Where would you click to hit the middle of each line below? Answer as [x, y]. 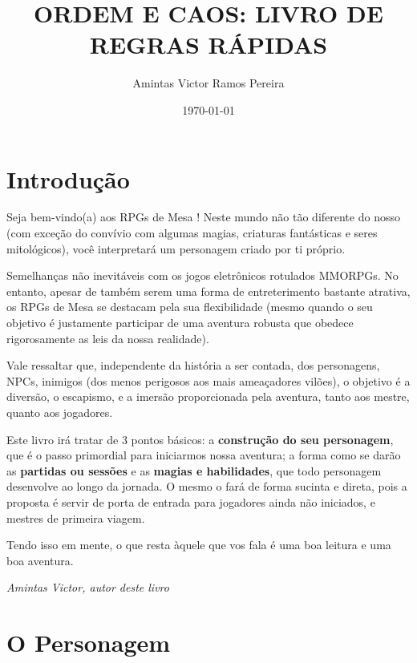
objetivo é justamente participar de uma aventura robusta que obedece [180, 322]
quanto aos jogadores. [60, 412]
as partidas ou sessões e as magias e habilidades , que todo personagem [194, 470]
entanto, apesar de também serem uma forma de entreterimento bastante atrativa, [208, 291]
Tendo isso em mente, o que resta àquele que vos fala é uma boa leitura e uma [199, 545]
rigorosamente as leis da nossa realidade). [108, 338]
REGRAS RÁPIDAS [208, 44]
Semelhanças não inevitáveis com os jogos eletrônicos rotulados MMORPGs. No [202, 275]
